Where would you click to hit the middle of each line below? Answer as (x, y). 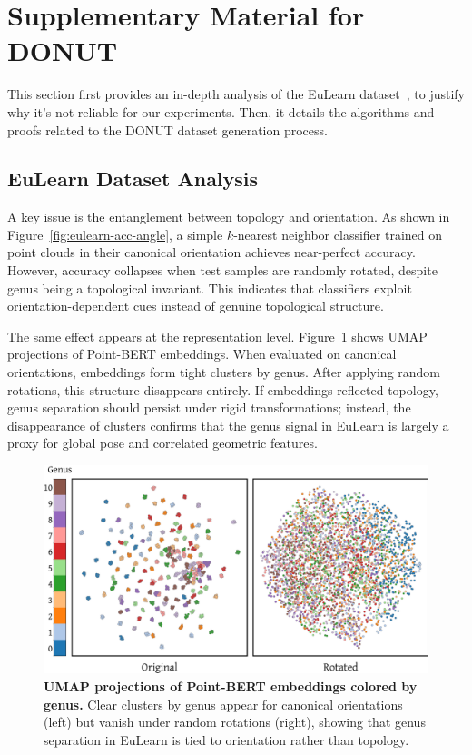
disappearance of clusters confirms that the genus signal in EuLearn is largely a (228, 425)
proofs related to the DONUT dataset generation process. (167, 129)
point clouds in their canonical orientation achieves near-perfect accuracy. (211, 252)
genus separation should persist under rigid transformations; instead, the (209, 407)
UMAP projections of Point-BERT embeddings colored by (231, 686)
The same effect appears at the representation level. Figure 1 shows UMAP (217, 336)
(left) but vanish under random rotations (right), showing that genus (235, 722)
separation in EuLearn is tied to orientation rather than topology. (226, 739)
